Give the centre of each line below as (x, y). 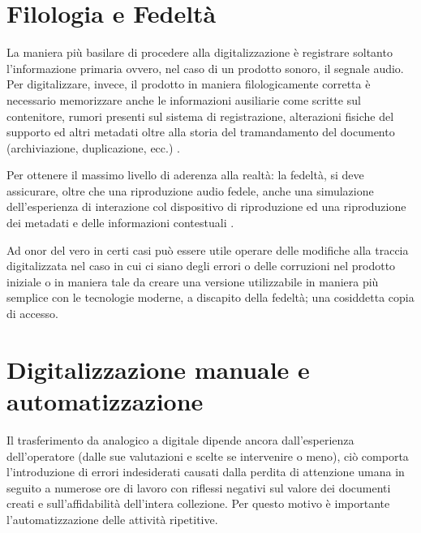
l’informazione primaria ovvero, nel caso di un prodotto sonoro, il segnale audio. (205, 68)
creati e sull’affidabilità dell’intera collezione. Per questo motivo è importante (198, 503)
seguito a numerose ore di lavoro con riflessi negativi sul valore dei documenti (199, 487)
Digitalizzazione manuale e (158, 369)
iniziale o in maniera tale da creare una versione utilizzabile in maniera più (193, 281)
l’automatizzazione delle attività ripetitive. (112, 519)
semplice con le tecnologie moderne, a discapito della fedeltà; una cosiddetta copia (210, 297)
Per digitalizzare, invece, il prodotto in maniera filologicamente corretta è (189, 84)
